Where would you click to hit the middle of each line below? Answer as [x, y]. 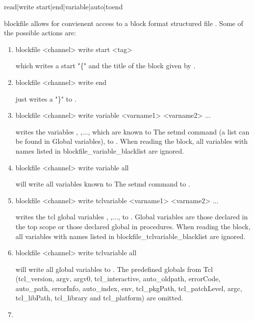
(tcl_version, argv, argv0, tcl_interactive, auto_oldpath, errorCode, [118, 279]
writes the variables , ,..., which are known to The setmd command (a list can [132, 131]
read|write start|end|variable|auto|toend [63, 6]
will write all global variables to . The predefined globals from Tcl [114, 269]
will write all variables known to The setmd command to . [103, 184]
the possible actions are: [40, 33]
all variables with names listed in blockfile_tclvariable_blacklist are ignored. [130, 236]
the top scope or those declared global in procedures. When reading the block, [133, 226]
